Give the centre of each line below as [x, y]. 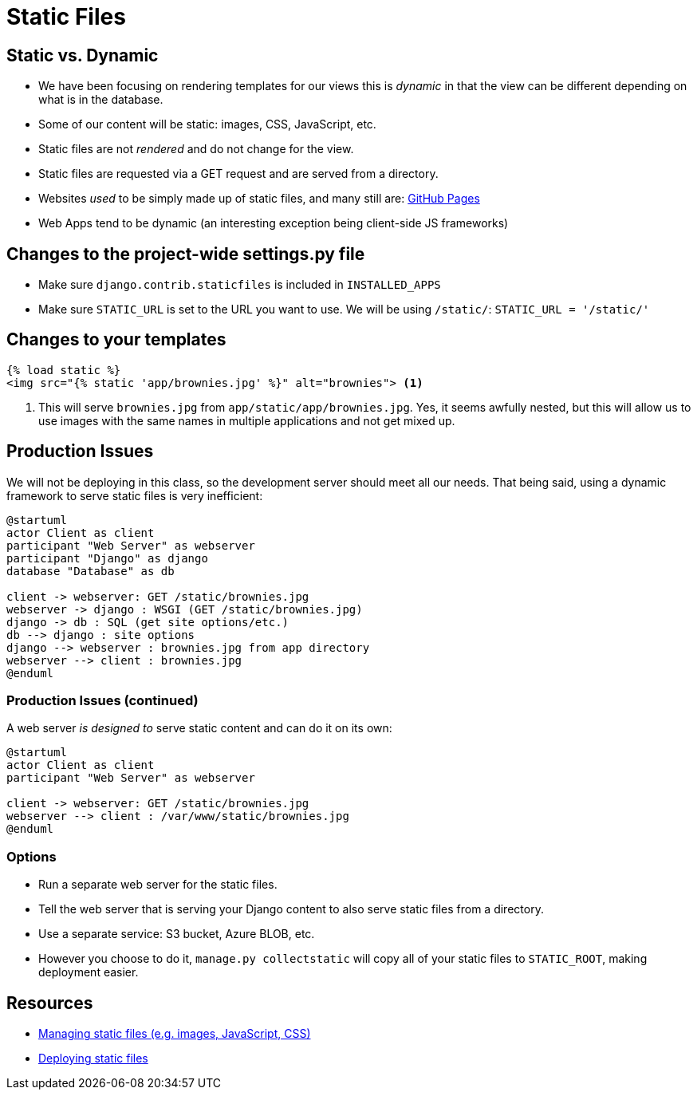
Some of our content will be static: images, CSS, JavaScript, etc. [207, 124]
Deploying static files [93, 1059]
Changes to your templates [116, 340]
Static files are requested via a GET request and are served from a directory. [238, 174]
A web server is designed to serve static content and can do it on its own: [199, 728]
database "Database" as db [91, 571]
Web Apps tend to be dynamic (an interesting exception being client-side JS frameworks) [274, 223]
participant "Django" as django [107, 558]
